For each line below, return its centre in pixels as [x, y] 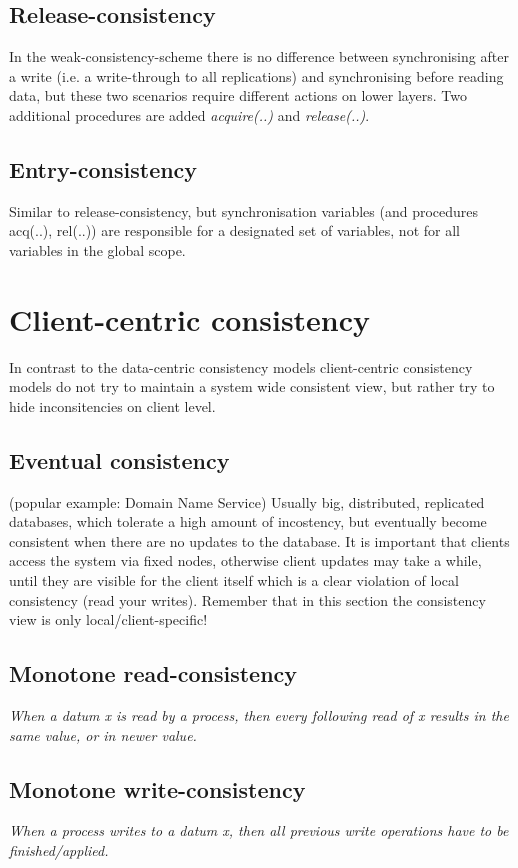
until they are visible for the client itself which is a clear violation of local [234, 580]
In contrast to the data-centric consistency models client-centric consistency [241, 366]
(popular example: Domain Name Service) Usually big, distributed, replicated [247, 501]
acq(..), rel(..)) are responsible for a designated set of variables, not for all [234, 230]
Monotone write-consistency [157, 788]
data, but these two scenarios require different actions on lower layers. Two [238, 95]
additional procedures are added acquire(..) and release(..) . [189, 114]
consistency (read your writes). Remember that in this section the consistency [247, 599]
